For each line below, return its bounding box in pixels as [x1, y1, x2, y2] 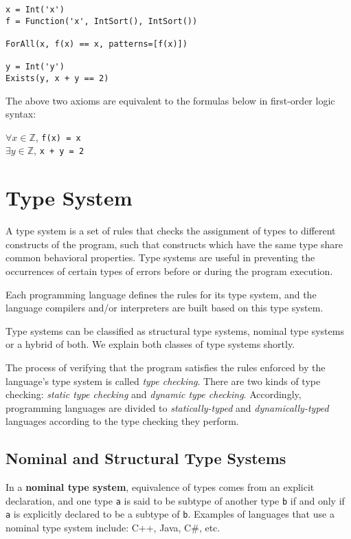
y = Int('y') [5, 62, 65, 72]
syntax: [5, 107, 36, 121]
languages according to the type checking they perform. [5, 414, 239, 428]
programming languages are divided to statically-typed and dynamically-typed [5, 400, 329, 415]
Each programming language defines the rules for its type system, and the [5, 287, 317, 301]
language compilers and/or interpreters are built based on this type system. [5, 300, 324, 315]
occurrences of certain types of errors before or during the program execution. [5, 264, 333, 278]
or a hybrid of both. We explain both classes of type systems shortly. [5, 337, 295, 351]
